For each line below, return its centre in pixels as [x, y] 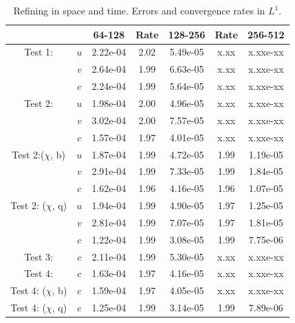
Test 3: [39, 256]
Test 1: [39, 52]
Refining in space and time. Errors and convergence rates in [139, 10]
